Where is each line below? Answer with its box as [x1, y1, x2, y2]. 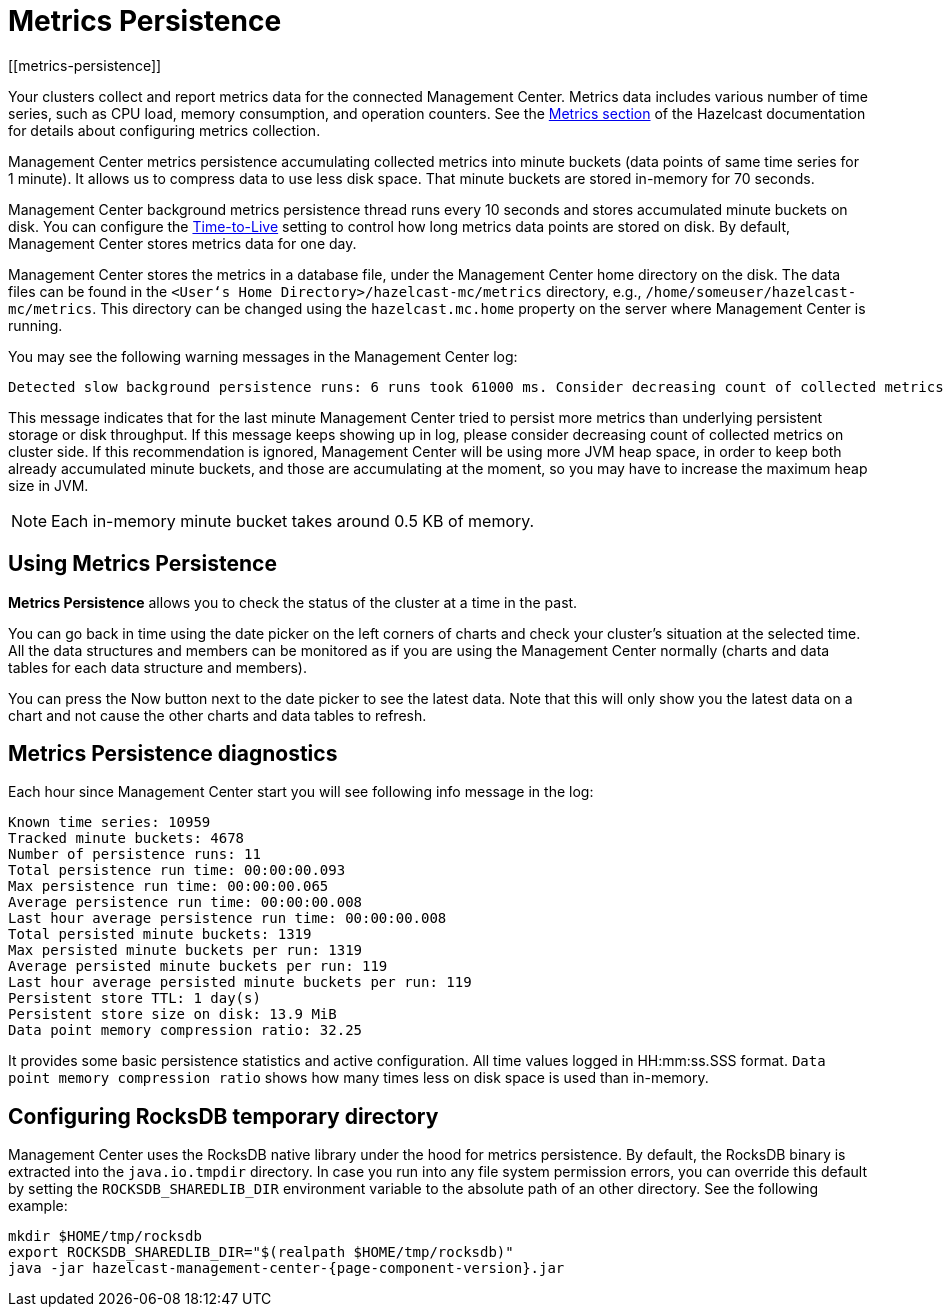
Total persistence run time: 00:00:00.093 [8, 862, 346, 879]
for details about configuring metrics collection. [8, 121, 321, 139]
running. [8, 316, 63, 334]
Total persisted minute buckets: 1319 [8, 926, 312, 943]
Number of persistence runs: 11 [8, 846, 261, 863]
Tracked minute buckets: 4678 [8, 830, 245, 847]
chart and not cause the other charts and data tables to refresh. [8, 706, 427, 724]
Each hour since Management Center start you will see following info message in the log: [8, 783, 594, 801]
